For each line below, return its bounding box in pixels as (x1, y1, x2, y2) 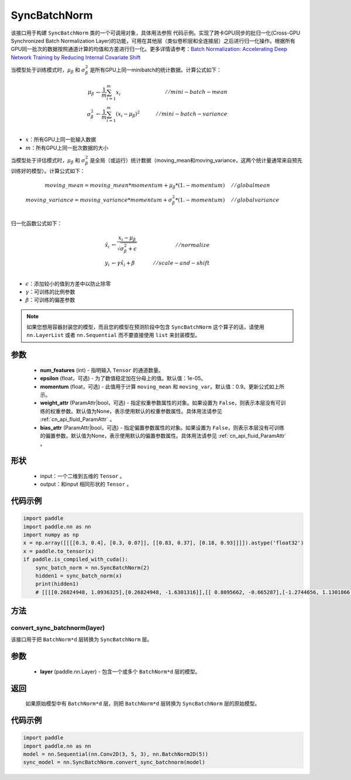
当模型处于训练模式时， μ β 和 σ (11, 66, 86, 74)
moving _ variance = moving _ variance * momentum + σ (25, 197, 173, 203)
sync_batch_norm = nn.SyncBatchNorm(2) (35, 564, 150, 571)
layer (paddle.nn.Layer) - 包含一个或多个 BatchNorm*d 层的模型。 (40, 668, 201, 675)
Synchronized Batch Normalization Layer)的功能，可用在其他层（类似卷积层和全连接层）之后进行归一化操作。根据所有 (11, 37, 295, 44)
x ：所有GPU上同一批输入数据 (25, 136, 97, 143)
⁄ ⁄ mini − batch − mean (166, 88, 228, 96)
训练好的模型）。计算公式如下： (11, 167, 85, 174)
